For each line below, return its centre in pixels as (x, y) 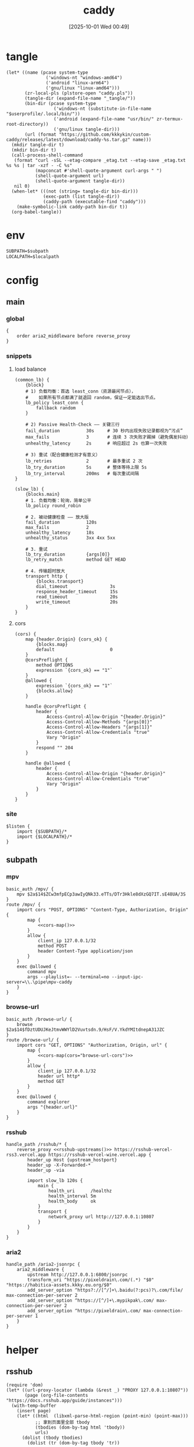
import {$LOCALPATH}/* (45, 837)
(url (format (41, 134)
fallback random (56, 408)
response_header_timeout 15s (77, 592)
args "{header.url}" (52, 1107)
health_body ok (72, 1201)
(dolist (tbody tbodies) (52, 1438)
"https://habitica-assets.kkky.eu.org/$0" (59, 1285)
